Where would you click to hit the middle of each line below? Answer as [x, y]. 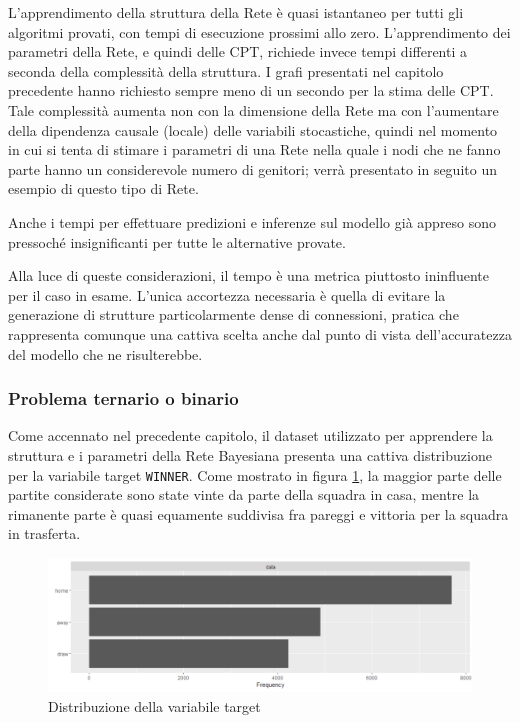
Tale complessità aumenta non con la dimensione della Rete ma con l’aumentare [253, 109]
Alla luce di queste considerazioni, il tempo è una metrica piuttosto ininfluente [248, 275]
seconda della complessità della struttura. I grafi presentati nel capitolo [226, 70]
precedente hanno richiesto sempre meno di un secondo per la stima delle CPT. [251, 90]
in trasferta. [44, 533]
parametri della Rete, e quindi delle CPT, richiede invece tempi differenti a [238, 51]
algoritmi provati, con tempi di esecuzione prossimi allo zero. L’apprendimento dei [259, 31]
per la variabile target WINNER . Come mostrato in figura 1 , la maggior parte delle [255, 474]
